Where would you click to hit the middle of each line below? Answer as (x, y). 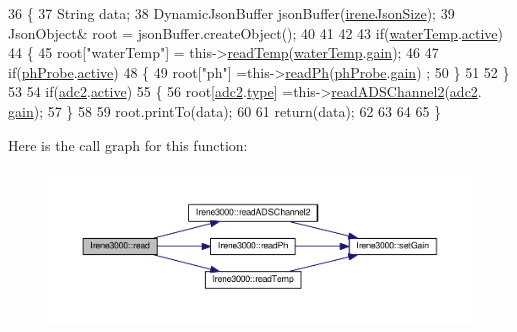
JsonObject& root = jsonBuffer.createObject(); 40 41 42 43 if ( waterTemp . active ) (256, 32)
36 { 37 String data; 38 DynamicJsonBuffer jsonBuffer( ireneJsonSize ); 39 (231, 13)
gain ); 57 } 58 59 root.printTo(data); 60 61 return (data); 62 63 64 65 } (225, 110)
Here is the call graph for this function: (128, 144)
